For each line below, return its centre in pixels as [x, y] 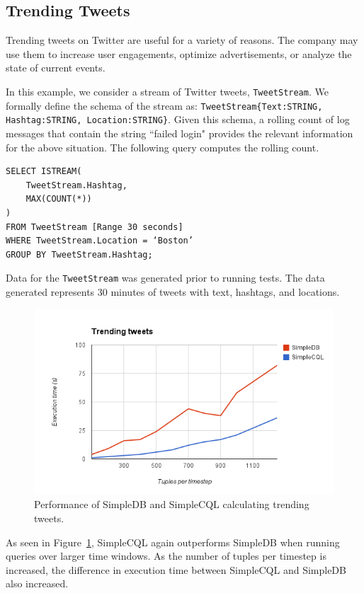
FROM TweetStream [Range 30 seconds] [95, 227]
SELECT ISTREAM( [44, 172]
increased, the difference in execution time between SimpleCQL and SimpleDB [176, 569]
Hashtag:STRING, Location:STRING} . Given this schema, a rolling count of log [178, 119]
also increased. [37, 583]
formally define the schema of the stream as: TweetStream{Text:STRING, [164, 105]
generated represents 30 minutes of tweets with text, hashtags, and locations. [173, 291]
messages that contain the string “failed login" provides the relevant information [180, 133]
